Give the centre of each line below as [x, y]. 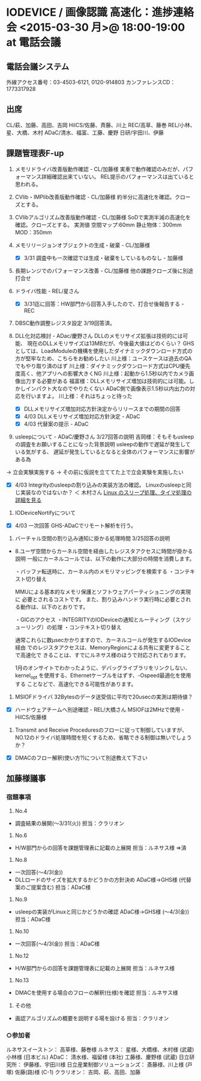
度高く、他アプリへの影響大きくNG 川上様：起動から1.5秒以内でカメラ [102, 373]
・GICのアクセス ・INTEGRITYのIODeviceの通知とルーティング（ [95, 620]
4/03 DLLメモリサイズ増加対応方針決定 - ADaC [82, 416]
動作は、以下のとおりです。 [54, 607]
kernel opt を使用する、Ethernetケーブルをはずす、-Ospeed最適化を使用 [103, 676]
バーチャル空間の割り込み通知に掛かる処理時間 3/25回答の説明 [92, 538]
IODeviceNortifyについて [45, 513]
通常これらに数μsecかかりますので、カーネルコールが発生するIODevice [103, 640]
